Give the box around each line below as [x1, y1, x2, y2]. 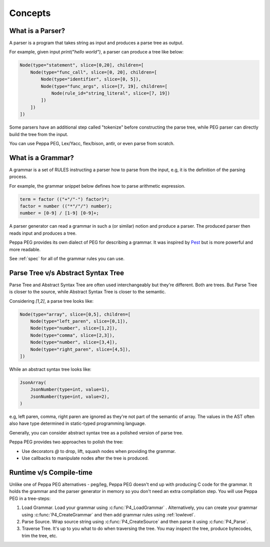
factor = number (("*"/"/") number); [19, 203, 112, 209]
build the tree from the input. [9, 131, 68, 137]
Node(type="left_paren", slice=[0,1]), [30, 318, 128, 324]
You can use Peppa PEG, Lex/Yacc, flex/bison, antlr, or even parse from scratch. [9, 140, 175, 146]
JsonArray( [19, 379, 46, 385]
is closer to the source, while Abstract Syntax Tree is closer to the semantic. [9, 289, 166, 295]
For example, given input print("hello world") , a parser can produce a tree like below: [9, 49, 184, 55]
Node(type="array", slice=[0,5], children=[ [19, 311, 131, 317]
